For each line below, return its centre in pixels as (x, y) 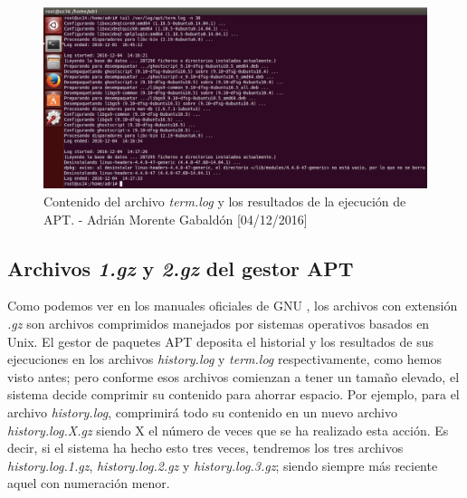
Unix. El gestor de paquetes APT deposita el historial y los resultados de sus (220, 341)
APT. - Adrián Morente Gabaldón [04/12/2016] (176, 219)
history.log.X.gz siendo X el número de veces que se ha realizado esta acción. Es (228, 430)
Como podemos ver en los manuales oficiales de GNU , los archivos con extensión (233, 306)
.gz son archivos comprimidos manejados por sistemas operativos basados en (219, 323)
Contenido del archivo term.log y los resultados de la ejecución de (225, 201)
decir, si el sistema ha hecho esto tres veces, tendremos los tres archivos (205, 448)
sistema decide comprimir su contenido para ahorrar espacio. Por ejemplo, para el (233, 394)
